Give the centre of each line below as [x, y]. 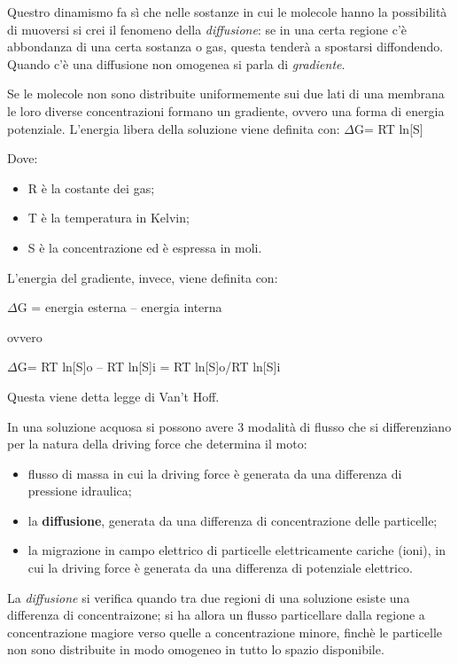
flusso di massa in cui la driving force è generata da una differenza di [215, 473]
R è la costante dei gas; [91, 187]
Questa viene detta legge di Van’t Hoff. [113, 396]
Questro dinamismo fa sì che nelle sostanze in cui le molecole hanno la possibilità [227, 12]
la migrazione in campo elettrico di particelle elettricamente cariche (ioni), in [237, 550]
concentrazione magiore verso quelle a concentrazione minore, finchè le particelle [225, 632]
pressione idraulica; [80, 491]
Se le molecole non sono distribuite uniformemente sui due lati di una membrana [226, 94]
